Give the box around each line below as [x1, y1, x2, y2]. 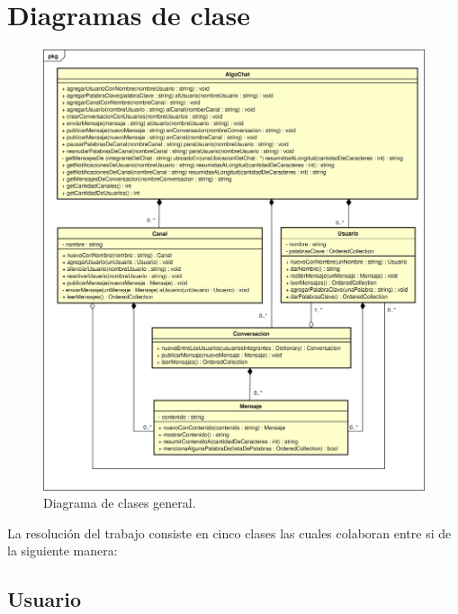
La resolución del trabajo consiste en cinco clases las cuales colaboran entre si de [7, 523, 452, 542]
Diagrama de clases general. [43, 493, 196, 512]
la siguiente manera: [7, 541, 118, 560]
